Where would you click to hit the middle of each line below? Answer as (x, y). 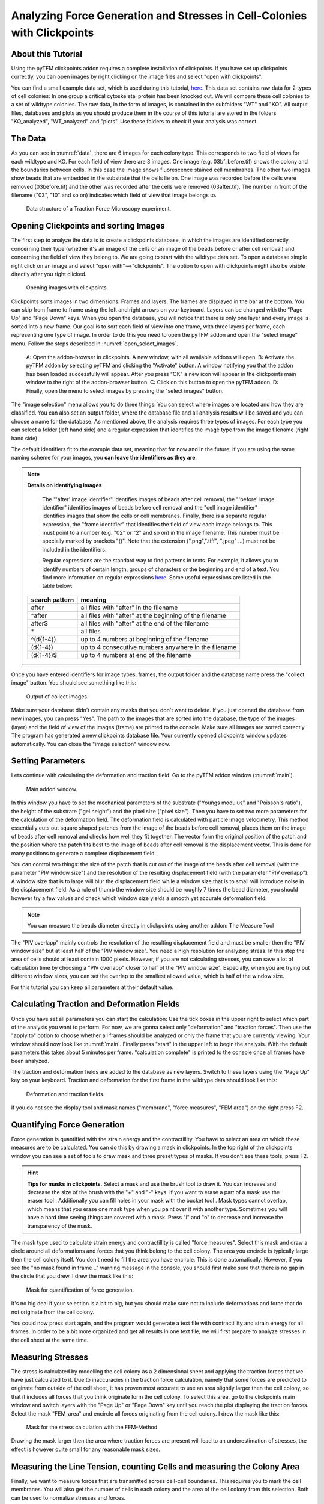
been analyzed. (30, 1061)
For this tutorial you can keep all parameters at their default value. (92, 987)
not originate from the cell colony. (53, 1312)
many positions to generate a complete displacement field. (83, 853)
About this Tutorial (46, 54)
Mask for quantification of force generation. (80, 1290)
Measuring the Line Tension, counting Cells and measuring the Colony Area (155, 1466)
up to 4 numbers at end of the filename (136, 655)
